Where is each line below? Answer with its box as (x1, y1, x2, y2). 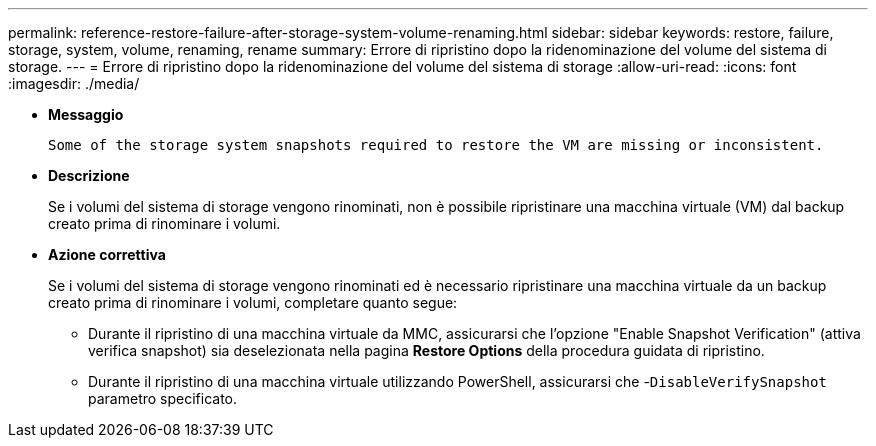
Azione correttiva (48, 246, 166, 263)
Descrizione (48, 167, 130, 184)
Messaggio (48, 106, 124, 123)
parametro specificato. (88, 390, 238, 407)
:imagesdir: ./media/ (8, 75, 140, 92)
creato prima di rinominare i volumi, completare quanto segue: (48, 294, 458, 311)
